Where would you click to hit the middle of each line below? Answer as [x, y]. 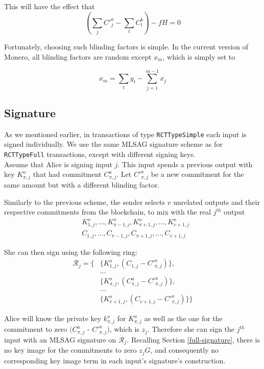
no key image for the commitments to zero [70, 350]
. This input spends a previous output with [185, 164]
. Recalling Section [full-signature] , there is [193, 339]
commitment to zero [36, 329]
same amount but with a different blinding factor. [82, 185]
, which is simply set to [199, 56]
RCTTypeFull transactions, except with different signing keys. [100, 154]
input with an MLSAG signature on [60, 339]
